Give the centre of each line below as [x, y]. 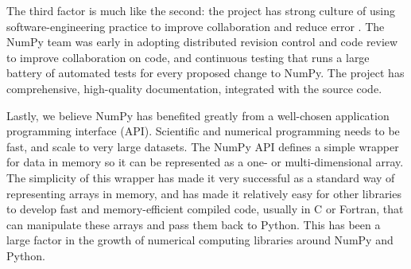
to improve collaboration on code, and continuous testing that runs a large [188, 57]
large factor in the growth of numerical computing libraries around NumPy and [200, 240]
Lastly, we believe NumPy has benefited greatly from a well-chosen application [198, 115]
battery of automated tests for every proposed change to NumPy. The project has [205, 73]
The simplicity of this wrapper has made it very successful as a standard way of [201, 177]
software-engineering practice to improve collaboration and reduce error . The [196, 26]
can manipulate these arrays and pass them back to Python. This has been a [194, 224]
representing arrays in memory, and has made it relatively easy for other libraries [204, 193]
